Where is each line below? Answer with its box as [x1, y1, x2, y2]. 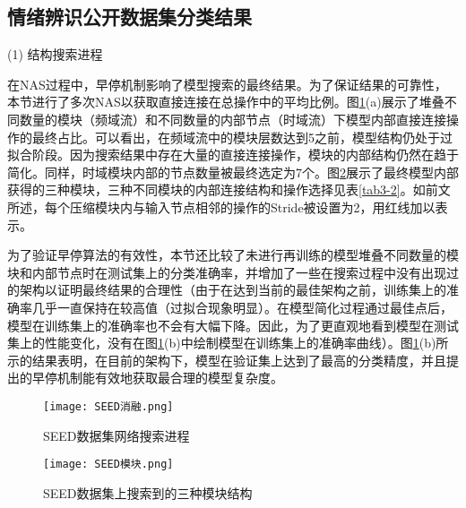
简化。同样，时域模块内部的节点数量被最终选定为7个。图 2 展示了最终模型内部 [7, 162, 459, 181]
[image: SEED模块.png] [43, 458, 174, 471]
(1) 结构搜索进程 [7, 45, 103, 64]
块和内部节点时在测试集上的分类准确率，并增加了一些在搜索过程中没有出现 [7, 263, 446, 281]
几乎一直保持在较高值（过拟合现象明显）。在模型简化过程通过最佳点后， [31, 297, 453, 316]
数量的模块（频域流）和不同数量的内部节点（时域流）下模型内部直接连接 [19, 109, 446, 128]
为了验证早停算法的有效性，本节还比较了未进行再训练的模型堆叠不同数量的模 [7, 245, 459, 264]
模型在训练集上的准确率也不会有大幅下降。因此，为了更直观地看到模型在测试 [7, 315, 459, 334]
